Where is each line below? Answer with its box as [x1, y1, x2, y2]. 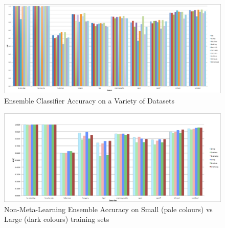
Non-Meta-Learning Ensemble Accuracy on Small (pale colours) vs [4, 203, 213, 214]
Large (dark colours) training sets [4, 214, 109, 224]
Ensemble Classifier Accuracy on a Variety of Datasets [4, 95, 174, 106]
